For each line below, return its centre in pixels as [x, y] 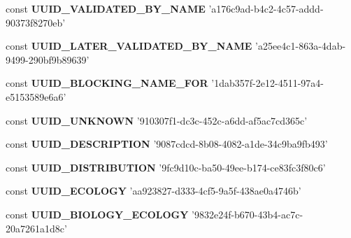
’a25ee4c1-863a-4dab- [301, 46]
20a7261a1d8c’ [36, 228]
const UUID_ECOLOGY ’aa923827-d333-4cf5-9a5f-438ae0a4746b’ [153, 191]
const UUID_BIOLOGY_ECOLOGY [97, 214]
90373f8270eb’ [36, 22]
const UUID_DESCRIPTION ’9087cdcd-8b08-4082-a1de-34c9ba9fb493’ [167, 144]
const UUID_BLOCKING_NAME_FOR [107, 83]
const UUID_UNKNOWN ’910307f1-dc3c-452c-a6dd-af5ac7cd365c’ [157, 120]
